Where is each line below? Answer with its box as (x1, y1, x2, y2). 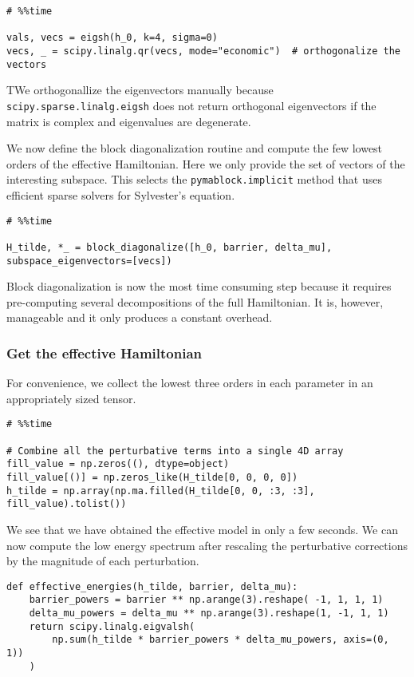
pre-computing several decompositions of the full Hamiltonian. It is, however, (6, 293, 384, 310)
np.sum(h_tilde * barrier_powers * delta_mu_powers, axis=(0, (52, 634, 389, 646)
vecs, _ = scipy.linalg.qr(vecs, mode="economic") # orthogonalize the (6, 45, 400, 57)
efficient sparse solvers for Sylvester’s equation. (6, 186, 235, 203)
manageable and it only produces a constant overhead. (6, 309, 273, 326)
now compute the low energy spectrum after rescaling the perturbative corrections (6, 536, 408, 553)
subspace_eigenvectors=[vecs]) (6, 255, 172, 267)
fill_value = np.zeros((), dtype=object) (6, 458, 230, 470)
